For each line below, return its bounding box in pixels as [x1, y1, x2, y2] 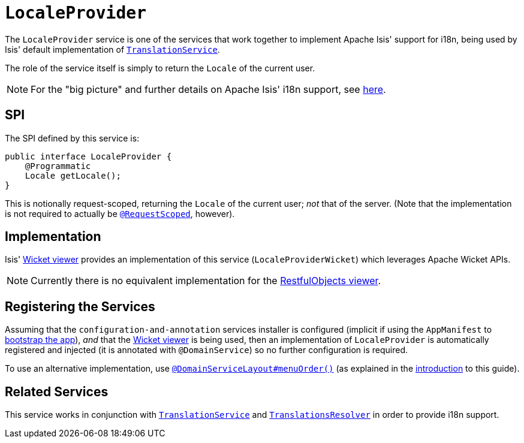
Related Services [5, 384, 109, 399]
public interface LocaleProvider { [5, 151, 172, 161]
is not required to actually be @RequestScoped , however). [5, 208, 235, 219]
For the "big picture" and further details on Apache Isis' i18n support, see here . [31, 83, 386, 95]
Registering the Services [5, 299, 155, 314]
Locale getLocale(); [25, 170, 121, 180]
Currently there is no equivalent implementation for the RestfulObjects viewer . [31, 275, 381, 287]
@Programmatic [25, 161, 91, 171]
